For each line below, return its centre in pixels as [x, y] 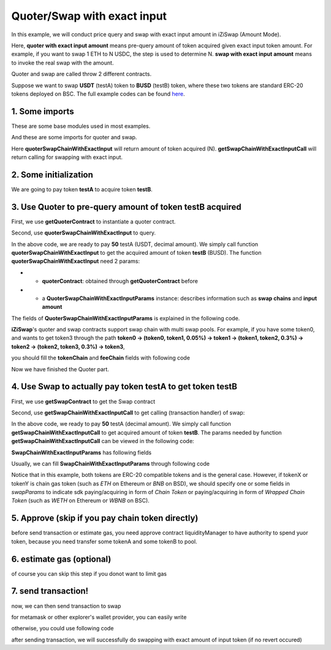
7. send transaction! [50, 591]
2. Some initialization [52, 175]
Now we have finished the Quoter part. [60, 369]
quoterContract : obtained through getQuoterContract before [120, 281]
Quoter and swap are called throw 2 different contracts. [82, 74]
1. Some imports [43, 111]
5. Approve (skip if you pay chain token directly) [105, 518]
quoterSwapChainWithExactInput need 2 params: [76, 261]
